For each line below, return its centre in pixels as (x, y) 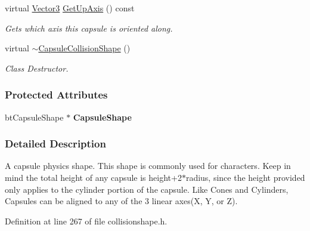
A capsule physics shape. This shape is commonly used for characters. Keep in (148, 166)
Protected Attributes (56, 95)
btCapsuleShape (34, 117)
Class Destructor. (37, 68)
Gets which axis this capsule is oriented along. (89, 28)
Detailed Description (55, 144)
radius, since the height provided (245, 177)
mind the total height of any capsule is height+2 (93, 177)
